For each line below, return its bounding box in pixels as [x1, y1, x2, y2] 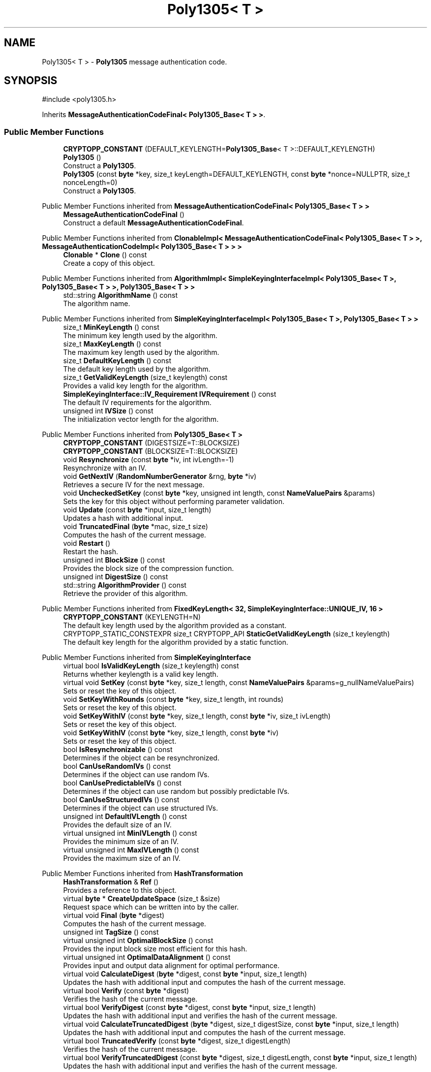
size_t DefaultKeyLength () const [63, 356, 172, 365]
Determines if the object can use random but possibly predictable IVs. [63, 787, 290, 796]
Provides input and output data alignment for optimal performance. [63, 961, 279, 970]
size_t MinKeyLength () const [63, 323, 159, 332]
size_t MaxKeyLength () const [63, 340, 161, 348]
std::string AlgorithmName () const [63, 291, 178, 300]
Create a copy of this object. [63, 259, 155, 268]
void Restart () [63, 539, 111, 548]
